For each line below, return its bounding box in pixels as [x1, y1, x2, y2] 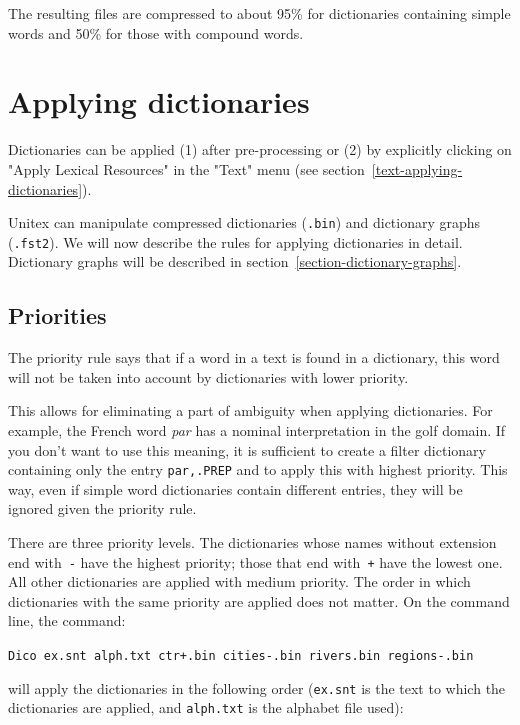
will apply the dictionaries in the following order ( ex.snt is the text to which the [8, 677, 506, 698]
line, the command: [8, 610, 126, 631]
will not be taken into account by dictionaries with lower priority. [8, 366, 409, 387]
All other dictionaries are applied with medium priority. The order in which [8, 571, 471, 592]
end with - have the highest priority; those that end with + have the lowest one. [8, 551, 503, 572]
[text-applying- [371, 158, 463, 179]
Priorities [8, 300, 107, 331]
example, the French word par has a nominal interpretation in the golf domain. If [8, 419, 506, 440]
